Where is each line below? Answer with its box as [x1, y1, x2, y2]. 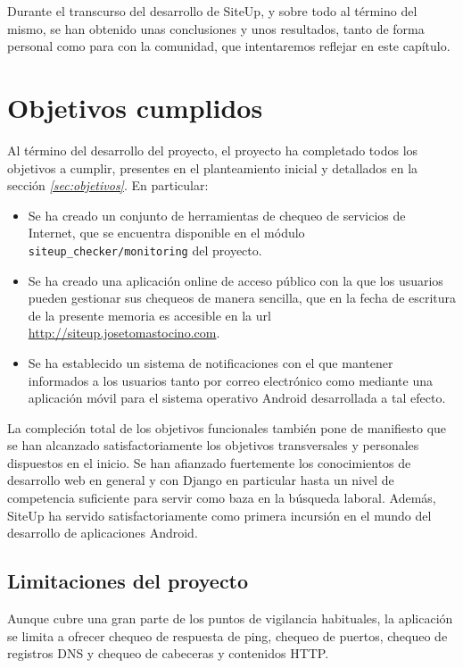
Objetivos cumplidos [7, 88, 263, 125]
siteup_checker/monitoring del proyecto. [28, 240, 262, 259]
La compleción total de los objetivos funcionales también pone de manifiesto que [7, 418, 447, 437]
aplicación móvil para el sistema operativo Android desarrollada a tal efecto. [28, 388, 446, 407]
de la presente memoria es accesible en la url [28, 305, 271, 324]
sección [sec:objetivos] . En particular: [7, 176, 209, 195]
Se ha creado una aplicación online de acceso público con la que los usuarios [28, 271, 443, 289]
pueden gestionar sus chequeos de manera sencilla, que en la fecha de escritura [28, 288, 457, 307]
